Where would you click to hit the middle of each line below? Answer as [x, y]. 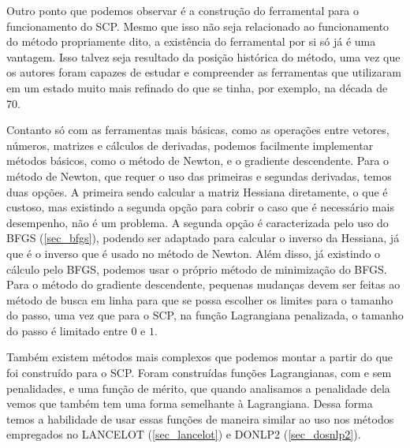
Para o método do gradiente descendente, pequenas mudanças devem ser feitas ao [203, 284]
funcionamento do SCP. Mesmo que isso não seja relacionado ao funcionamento [198, 26]
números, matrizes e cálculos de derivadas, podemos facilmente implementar [190, 145]
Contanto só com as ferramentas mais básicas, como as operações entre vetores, [198, 130]
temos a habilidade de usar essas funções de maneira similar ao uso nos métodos [200, 418]
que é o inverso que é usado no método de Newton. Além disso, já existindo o [194, 253]
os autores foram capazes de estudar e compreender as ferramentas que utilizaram [204, 72]
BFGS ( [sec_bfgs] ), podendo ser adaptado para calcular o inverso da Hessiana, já [203, 238]
